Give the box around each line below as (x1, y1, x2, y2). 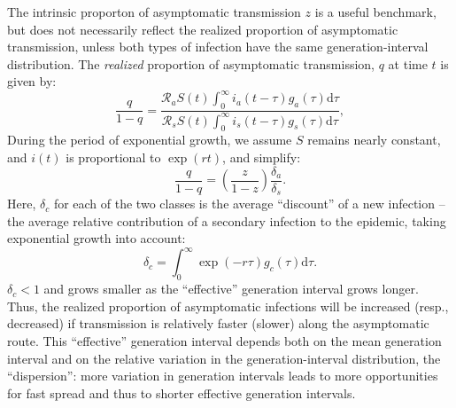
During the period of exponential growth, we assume (7, 130, 292, 149)
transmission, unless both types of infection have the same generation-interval (7, 37, 429, 56)
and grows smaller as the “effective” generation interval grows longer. (43, 279, 419, 298)
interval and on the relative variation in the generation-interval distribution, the (7, 349, 441, 367)
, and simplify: (222, 148, 301, 167)
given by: (7, 72, 57, 90)
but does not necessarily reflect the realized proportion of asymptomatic (7, 20, 398, 38)
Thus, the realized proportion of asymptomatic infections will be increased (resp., (7, 296, 449, 315)
